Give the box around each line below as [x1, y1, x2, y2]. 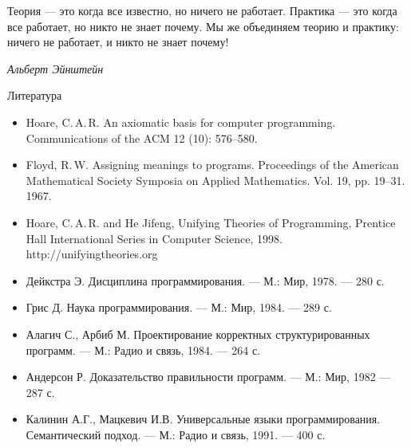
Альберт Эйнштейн [7, 60, 104, 77]
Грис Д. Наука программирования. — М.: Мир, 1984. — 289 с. [26, 299, 332, 316]
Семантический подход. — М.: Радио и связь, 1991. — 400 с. [26, 426, 326, 442]
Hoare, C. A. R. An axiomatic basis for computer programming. [26, 113, 336, 130]
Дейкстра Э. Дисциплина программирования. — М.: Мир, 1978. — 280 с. [26, 272, 385, 289]
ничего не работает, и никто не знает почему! [7, 33, 229, 50]
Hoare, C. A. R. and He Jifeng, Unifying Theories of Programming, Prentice [26, 214, 396, 230]
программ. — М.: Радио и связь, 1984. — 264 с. [26, 341, 261, 358]
